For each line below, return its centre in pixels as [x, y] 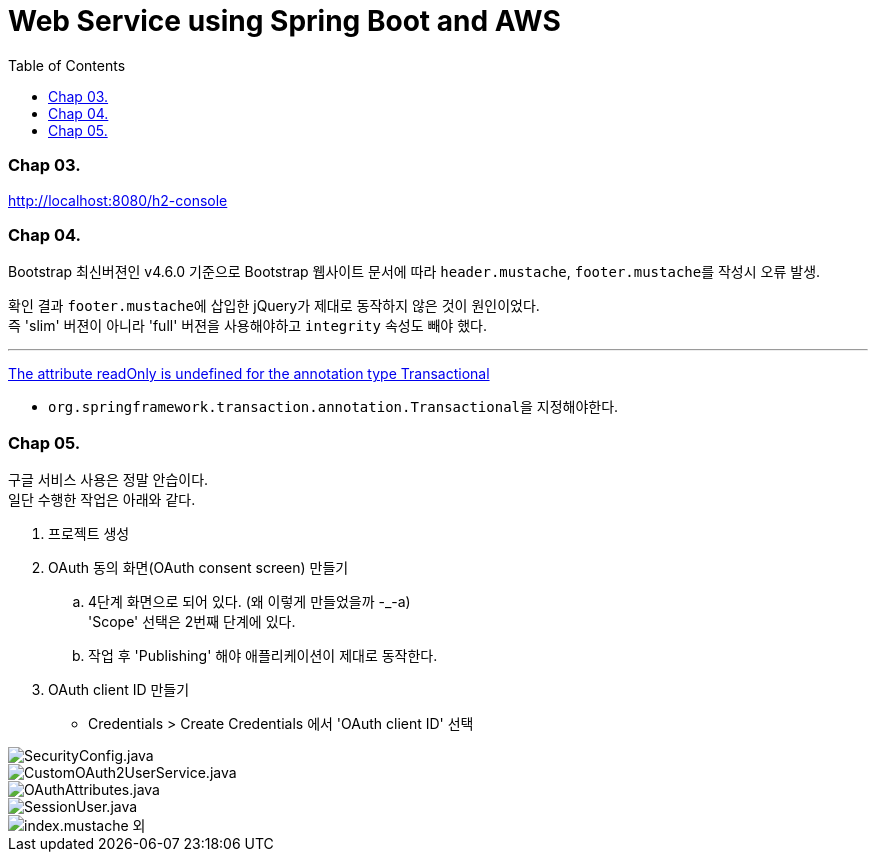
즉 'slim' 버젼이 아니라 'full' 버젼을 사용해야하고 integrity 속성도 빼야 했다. [247, 326]
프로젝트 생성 [89, 533]
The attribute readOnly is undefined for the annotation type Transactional [249, 374]
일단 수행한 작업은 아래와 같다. [102, 499]
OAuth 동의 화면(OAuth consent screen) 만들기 [198, 567]
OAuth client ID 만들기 [119, 689]
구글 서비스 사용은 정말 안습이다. [108, 479]
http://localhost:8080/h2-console [118, 200]
